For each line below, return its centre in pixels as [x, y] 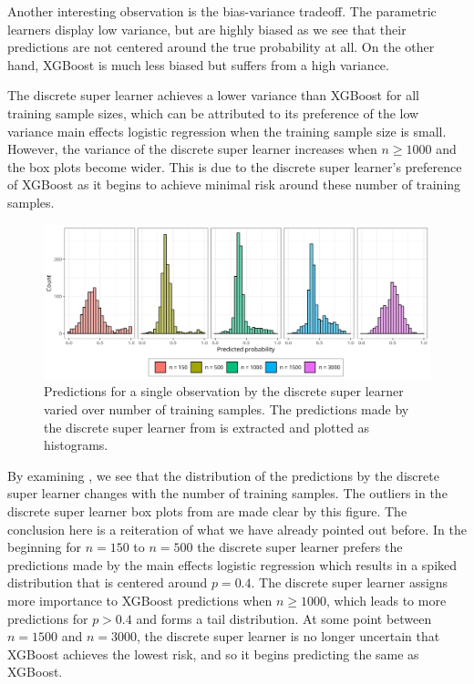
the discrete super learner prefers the [300, 547]
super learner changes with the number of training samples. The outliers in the [227, 493]
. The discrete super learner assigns [350, 582]
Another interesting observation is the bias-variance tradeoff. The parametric [222, 11]
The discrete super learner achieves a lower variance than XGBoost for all [213, 95]
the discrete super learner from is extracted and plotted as [207, 427]
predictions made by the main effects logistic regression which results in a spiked [232, 564]
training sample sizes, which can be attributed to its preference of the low [213, 112]
